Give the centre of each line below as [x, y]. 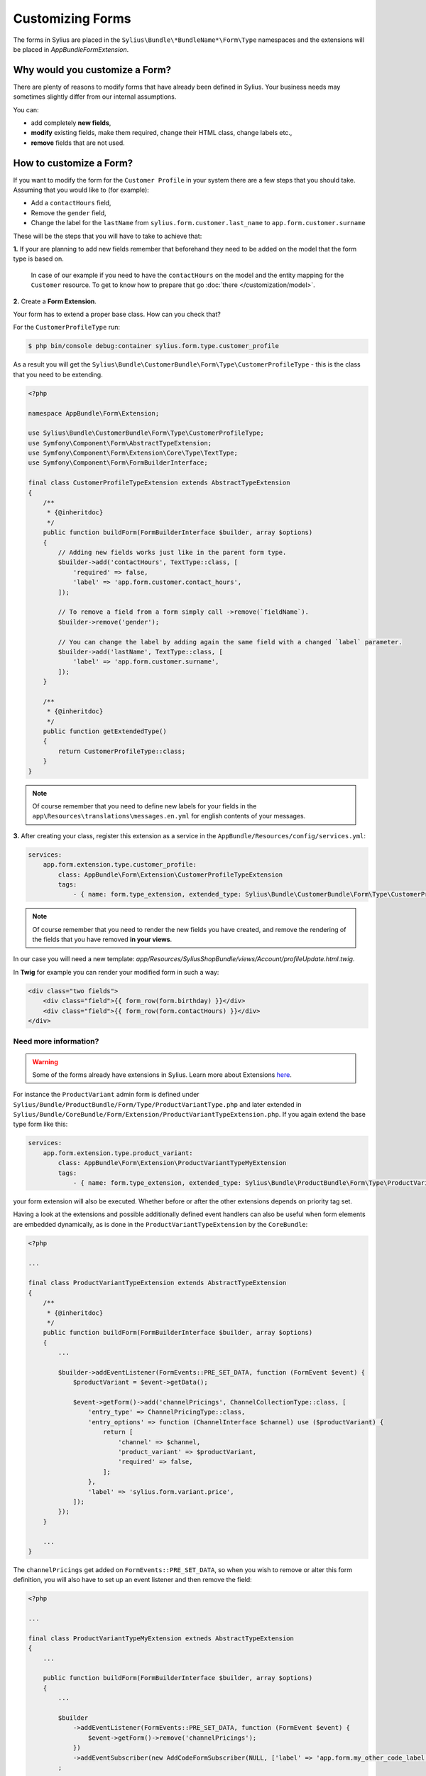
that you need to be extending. [58, 374]
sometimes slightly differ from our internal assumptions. [95, 97]
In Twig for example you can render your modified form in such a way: [116, 972]
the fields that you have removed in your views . [102, 940]
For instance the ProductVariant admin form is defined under [106, 1095]
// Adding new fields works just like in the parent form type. [172, 552]
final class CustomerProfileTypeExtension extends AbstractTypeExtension [159, 483]
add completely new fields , [71, 123]
